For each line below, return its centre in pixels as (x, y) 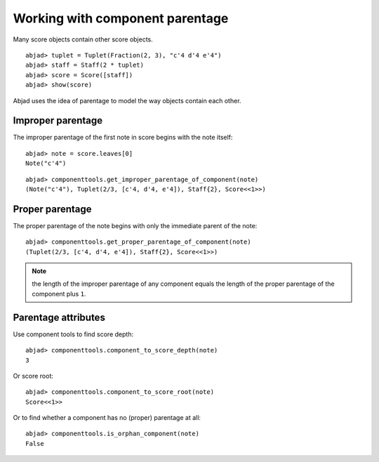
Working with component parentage (121, 18)
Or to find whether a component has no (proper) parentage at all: (107, 418)
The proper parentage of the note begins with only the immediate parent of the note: (135, 225)
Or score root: (33, 376)
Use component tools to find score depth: (73, 334)
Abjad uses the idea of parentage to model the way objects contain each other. (127, 100)
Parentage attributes (59, 317)
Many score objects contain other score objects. (83, 39)
